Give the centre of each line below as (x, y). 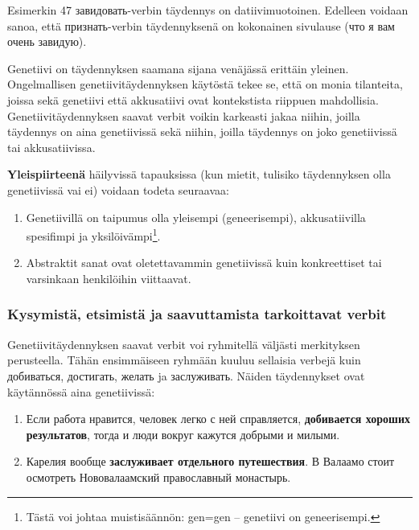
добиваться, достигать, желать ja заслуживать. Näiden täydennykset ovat (186, 375)
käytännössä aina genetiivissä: (81, 391)
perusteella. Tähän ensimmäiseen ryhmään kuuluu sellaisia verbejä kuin (184, 360)
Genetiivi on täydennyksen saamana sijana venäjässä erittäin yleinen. (178, 68)
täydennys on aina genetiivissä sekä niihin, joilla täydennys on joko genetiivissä (202, 131)
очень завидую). (47, 41)
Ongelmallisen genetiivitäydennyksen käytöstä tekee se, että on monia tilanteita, (205, 84)
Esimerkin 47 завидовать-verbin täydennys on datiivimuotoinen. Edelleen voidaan (208, 10)
